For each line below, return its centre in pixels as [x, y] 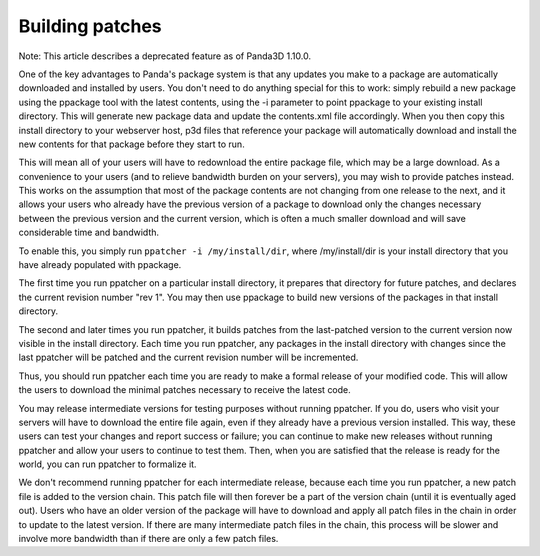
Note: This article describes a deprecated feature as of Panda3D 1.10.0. [165, 56]
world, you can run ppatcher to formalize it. [107, 464]
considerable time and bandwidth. [89, 232]
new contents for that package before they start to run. [131, 144]
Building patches [90, 26]
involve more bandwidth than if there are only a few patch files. [148, 539]
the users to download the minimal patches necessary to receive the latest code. [185, 390]
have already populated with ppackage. [100, 265]
